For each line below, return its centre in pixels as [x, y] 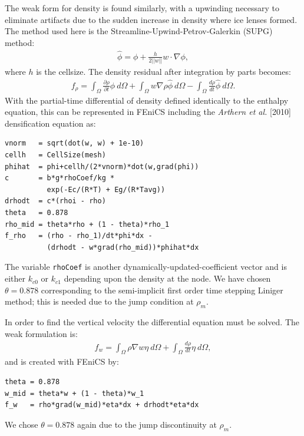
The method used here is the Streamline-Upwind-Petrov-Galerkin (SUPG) [139, 31]
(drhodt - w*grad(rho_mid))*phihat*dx [123, 247]
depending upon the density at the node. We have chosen [167, 278]
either [15, 278]
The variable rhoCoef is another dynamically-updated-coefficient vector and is [146, 267]
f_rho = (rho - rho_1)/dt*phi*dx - [79, 236]
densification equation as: [50, 123]
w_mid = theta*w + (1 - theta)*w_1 [75, 393]
